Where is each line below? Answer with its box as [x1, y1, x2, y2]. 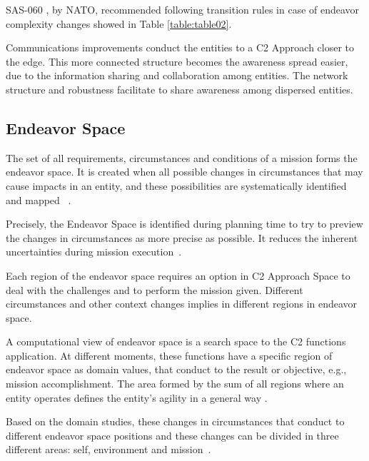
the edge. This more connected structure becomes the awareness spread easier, [6, 54, 348, 69]
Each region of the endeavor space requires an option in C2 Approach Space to [6, 268, 350, 283]
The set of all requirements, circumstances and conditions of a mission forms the [6, 150, 358, 165]
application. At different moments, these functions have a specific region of [6, 348, 333, 363]
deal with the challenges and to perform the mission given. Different [6, 282, 303, 297]
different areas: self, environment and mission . [6, 442, 211, 457]
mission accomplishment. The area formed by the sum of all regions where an [6, 376, 344, 391]
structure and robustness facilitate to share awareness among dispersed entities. [6, 81, 353, 96]
